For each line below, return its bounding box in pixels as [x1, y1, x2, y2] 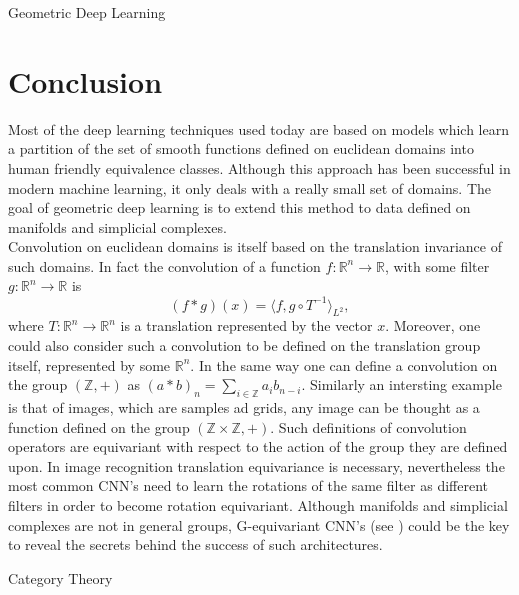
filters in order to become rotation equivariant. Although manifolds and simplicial [8, 494, 508, 515]
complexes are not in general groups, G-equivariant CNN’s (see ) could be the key [8, 514, 510, 535]
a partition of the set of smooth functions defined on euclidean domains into [8, 138, 474, 159]
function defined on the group [8, 416, 190, 437]
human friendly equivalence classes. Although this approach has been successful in [8, 157, 511, 178]
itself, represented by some [8, 354, 171, 375]
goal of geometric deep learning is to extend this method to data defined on [8, 197, 471, 218]
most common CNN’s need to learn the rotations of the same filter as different [8, 475, 488, 496]
